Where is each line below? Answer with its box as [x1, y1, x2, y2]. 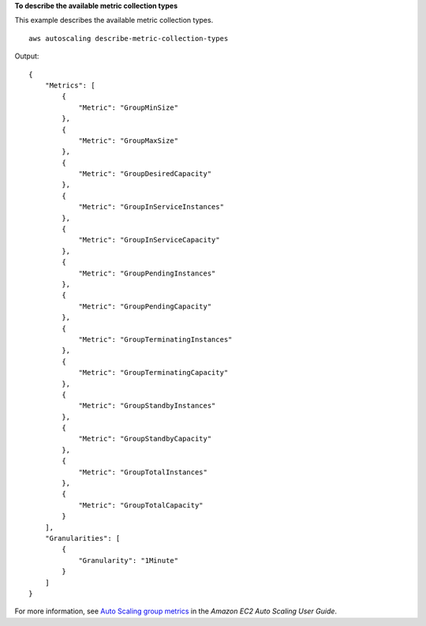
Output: [14, 51, 39, 61]
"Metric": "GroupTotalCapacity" [78, 500, 204, 509]
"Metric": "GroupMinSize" [78, 103, 179, 112]
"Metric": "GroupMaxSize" [78, 136, 179, 145]
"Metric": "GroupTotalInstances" [78, 467, 208, 477]
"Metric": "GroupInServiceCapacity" [78, 235, 220, 245]
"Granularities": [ [44, 534, 121, 542]
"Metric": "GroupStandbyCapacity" [78, 434, 212, 444]
